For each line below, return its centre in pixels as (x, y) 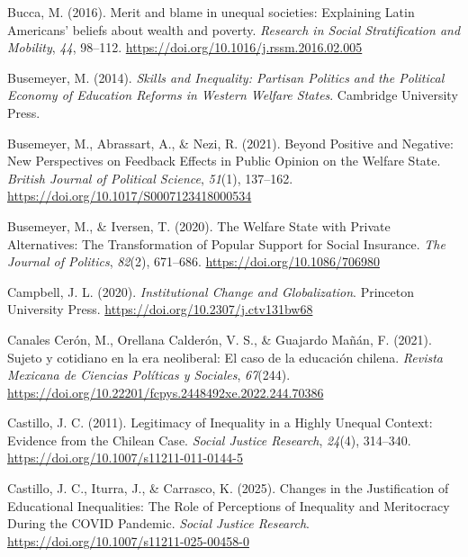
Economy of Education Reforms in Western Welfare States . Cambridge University (233, 95)
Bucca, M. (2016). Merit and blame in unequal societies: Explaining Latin (211, 12)
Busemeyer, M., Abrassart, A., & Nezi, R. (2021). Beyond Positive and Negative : (230, 143)
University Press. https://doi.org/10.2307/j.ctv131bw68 (160, 309)
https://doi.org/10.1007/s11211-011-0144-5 (125, 458)
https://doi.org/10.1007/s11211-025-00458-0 (128, 540)
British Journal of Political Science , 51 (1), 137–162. (150, 178)
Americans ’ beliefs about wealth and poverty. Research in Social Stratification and (234, 29)
